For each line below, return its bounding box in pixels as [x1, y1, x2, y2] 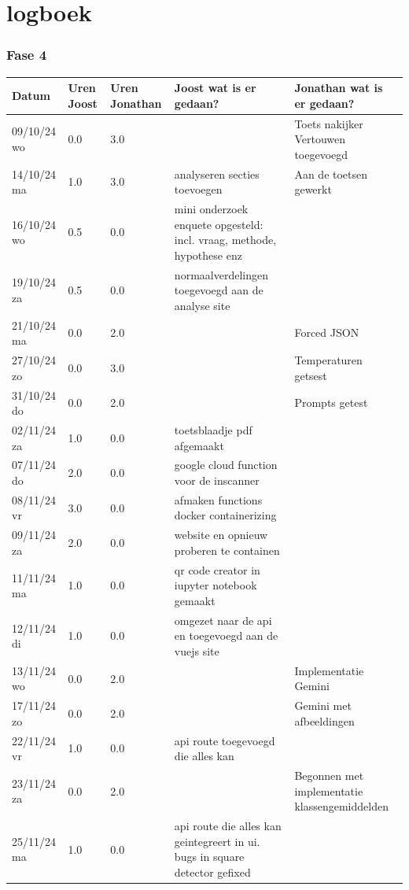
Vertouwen [294, 131, 346, 147]
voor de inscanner [174, 472, 260, 488]
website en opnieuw [174, 526, 268, 543]
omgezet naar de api [174, 611, 272, 628]
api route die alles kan [174, 818, 282, 834]
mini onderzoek [174, 201, 249, 216]
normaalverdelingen [174, 266, 268, 283]
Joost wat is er [174, 79, 256, 96]
